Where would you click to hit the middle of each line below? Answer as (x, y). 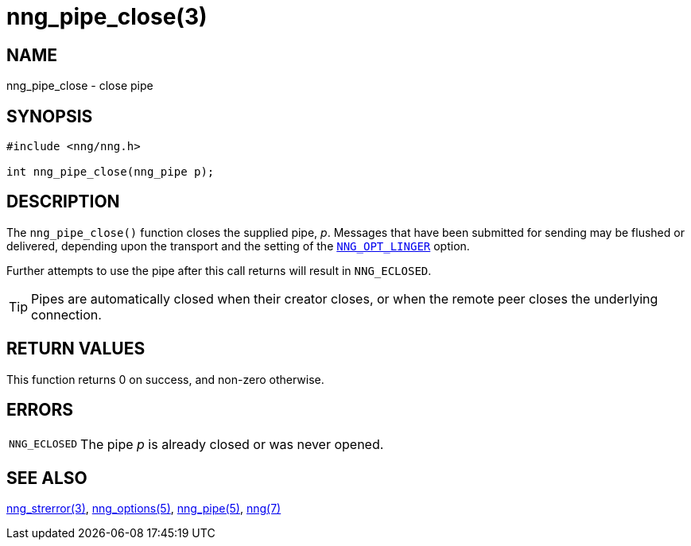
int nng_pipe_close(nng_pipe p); (111, 172)
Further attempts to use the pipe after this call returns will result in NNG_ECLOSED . (219, 270)
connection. (66, 314)
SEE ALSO (47, 478)
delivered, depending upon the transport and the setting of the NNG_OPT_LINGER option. (238, 246)
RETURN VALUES (76, 349)
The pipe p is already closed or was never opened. (232, 444)
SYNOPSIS (50, 116)
